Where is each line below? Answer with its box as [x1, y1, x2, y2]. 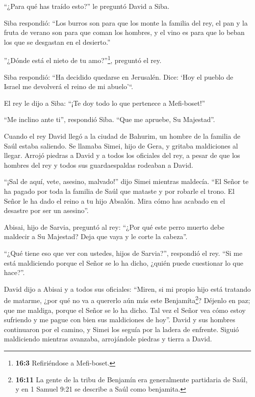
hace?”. [4, 267, 25, 277]
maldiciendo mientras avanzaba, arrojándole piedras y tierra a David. [4, 334, 212, 344]
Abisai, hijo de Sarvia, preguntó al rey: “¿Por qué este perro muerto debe [4, 221, 225, 232]
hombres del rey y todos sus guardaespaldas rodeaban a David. [4, 159, 193, 170]
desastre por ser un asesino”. [4, 205, 89, 215]
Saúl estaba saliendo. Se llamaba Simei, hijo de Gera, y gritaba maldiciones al [4, 140, 238, 151]
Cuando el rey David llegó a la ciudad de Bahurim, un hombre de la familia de [4, 131, 240, 141]
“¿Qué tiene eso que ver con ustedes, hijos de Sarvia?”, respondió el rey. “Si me [4, 247, 243, 258]
